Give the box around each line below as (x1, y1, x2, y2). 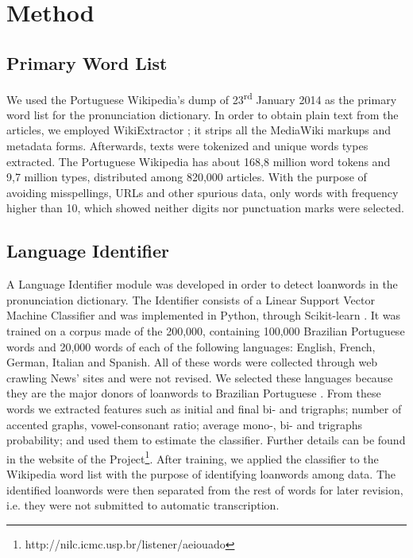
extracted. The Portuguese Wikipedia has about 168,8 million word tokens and (6, 153, 391, 169)
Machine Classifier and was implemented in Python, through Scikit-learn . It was (6, 307, 401, 324)
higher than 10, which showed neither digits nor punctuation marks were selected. (6, 200, 405, 216)
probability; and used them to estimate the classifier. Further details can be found (6, 432, 406, 448)
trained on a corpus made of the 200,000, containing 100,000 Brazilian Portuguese (6, 322, 405, 339)
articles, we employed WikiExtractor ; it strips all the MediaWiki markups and (6, 122, 392, 138)
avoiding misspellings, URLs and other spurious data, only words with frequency (6, 184, 399, 200)
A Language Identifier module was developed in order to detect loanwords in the (6, 276, 398, 293)
